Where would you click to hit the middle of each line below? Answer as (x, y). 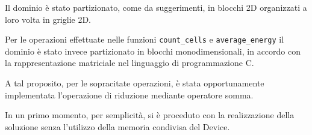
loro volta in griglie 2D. (48, 19)
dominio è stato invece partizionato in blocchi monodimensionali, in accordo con (153, 51)
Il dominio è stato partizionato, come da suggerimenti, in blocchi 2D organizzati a (156, 7)
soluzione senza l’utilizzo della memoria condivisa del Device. (117, 126)
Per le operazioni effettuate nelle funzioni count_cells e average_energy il (145, 39)
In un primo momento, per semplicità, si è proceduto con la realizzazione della (150, 115)
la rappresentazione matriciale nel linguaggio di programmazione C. (129, 63)
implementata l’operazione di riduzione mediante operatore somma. (129, 94)
